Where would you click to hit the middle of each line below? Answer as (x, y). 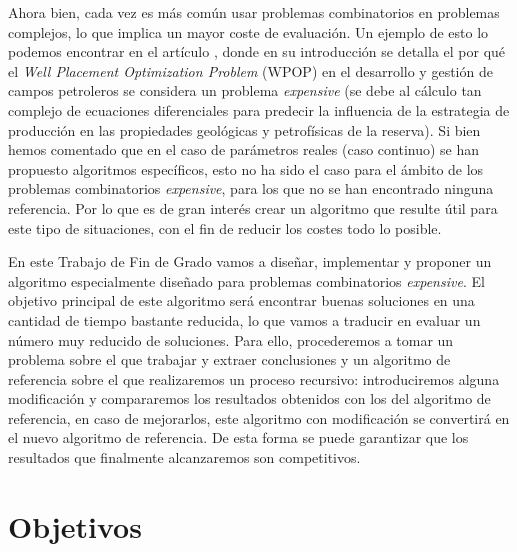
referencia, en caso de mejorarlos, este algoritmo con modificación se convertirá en (259, 417)
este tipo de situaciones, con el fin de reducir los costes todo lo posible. (225, 227)
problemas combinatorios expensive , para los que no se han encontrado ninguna (251, 188)
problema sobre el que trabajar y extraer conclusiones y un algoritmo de (229, 359)
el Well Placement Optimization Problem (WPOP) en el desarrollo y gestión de (250, 70)
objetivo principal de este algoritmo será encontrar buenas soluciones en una (241, 300)
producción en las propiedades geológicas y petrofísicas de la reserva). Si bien (244, 129)
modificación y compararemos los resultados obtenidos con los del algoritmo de (249, 398)
